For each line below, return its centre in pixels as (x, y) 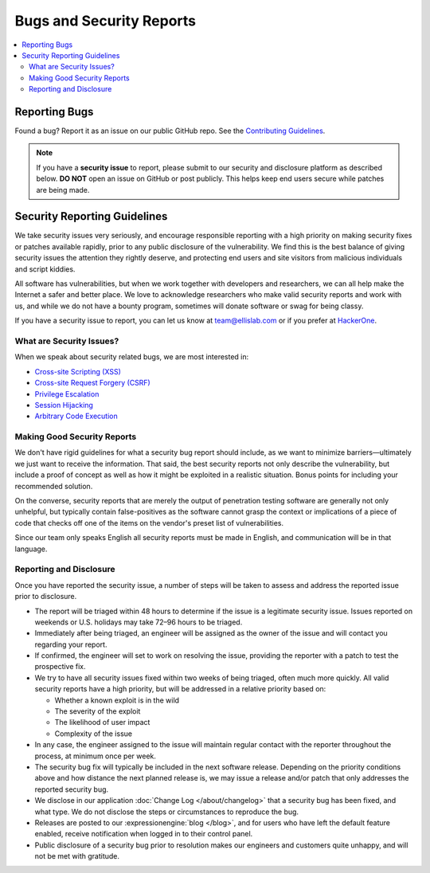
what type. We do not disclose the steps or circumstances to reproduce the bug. (166, 812)
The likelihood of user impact (102, 722)
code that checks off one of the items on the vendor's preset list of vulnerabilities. (149, 523)
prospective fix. (61, 667)
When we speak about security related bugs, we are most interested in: (132, 357)
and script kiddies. (45, 269)
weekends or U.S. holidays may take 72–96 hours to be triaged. (139, 622)
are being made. (63, 190)
